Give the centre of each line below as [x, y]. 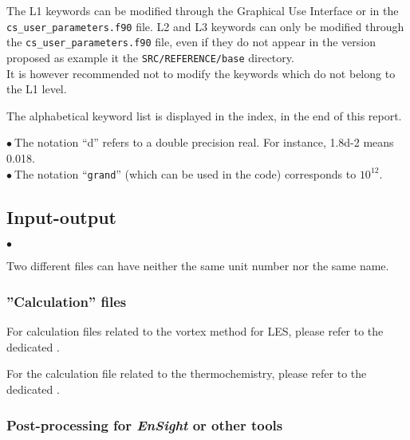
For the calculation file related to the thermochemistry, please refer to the [187, 373]
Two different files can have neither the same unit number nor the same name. [198, 266]
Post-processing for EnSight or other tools [145, 424]
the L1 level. [37, 89]
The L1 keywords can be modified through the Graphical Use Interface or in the [203, 10]
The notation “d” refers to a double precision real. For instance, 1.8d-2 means [204, 142]
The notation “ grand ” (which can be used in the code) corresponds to [185, 173]
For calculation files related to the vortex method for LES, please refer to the [195, 331]
